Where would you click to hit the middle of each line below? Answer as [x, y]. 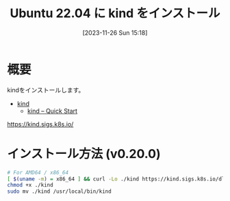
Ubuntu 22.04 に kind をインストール [115, 13]
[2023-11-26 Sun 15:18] [115, 32]
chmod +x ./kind [30, 185]
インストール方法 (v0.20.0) [84, 153]
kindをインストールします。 [46, 90]
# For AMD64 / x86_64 [38, 172]
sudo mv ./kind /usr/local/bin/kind [59, 191]
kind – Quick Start [52, 111]
